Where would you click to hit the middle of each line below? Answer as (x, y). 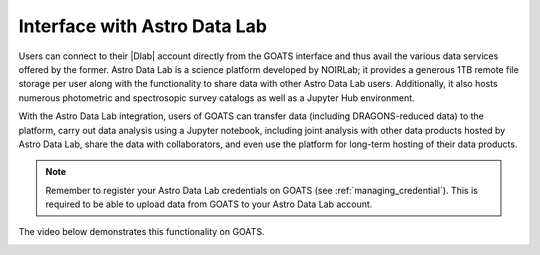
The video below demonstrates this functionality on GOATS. (141, 232)
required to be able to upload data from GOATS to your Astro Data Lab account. (209, 204)
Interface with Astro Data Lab (142, 26)
